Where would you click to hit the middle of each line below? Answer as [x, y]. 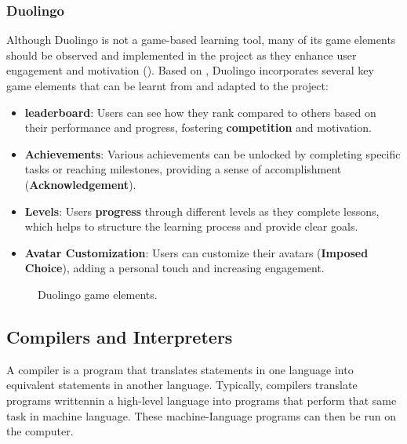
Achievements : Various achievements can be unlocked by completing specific [213, 153]
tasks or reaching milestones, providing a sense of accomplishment [183, 169]
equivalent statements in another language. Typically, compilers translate [182, 385]
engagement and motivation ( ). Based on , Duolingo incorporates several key [190, 70]
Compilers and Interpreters [120, 336]
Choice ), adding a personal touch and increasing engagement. [174, 268]
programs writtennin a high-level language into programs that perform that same [202, 400]
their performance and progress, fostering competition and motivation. [198, 127]
